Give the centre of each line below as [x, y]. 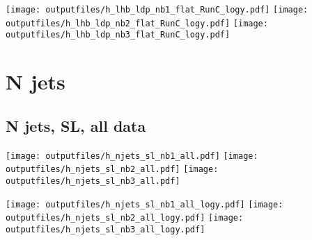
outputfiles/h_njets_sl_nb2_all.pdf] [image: [112, 170]
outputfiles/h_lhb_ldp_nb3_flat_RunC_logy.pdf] [118, 35]
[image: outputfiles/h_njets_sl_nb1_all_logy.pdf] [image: [145, 204]
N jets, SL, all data [76, 125]
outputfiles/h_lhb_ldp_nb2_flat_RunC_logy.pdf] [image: [137, 23]
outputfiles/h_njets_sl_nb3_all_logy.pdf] [106, 229]
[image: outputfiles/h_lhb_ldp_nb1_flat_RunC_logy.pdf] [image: [157, 10]
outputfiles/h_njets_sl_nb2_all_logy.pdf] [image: [125, 218]
